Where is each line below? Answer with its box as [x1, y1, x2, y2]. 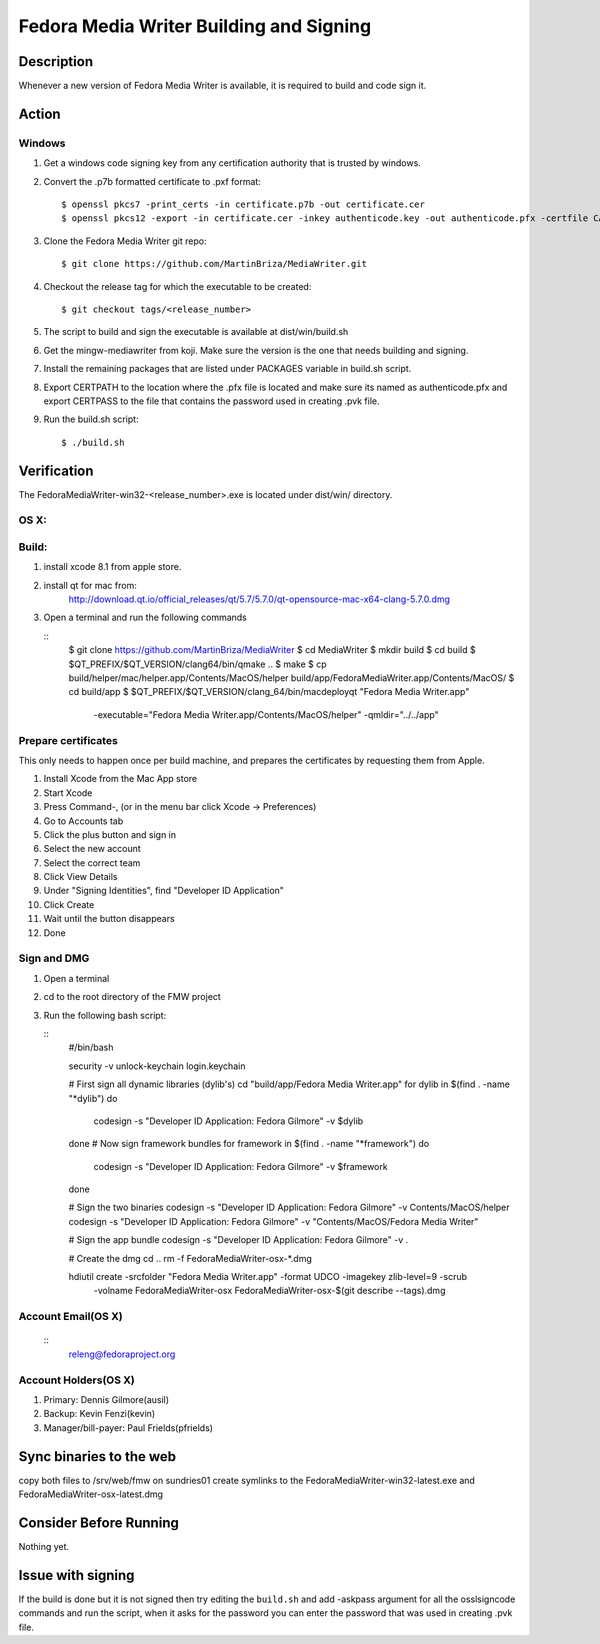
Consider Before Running [18, 1514, 179, 1531]
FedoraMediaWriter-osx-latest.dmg [18, 1488, 164, 1500]
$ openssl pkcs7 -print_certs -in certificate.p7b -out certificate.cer [61, 199, 425, 210]
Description [18, 53, 94, 70]
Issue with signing [18, 1566, 135, 1584]
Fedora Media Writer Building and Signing [18, 15, 372, 37]
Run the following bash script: [43, 1009, 167, 1021]
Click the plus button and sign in [43, 828, 177, 840]
